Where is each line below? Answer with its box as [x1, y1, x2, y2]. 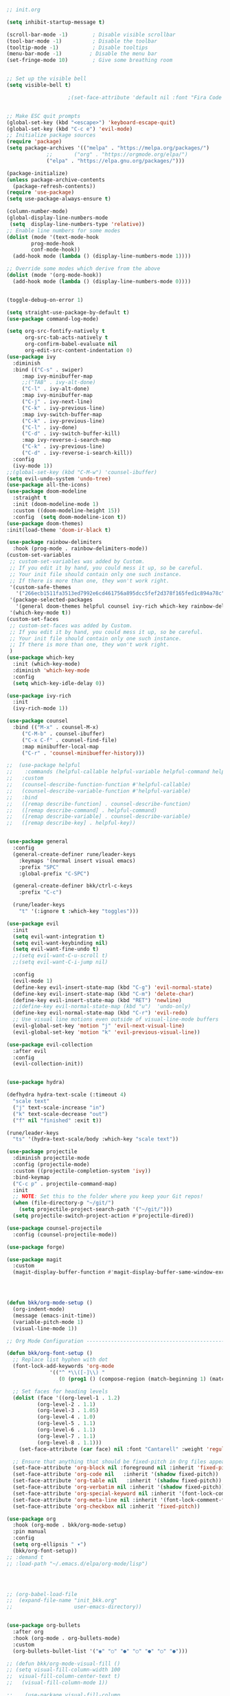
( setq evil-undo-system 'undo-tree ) [6, 475, 111, 482]
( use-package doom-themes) [6, 520, 84, 527]
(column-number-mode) [6, 208, 69, 215]
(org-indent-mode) [12, 1306, 66, 1313]
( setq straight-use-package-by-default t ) [6, 309, 130, 316]
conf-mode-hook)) [31, 246, 80, 254]
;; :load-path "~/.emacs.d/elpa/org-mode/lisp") [6, 1560, 148, 1567]
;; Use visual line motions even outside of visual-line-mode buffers [12, 1016, 219, 1023]
